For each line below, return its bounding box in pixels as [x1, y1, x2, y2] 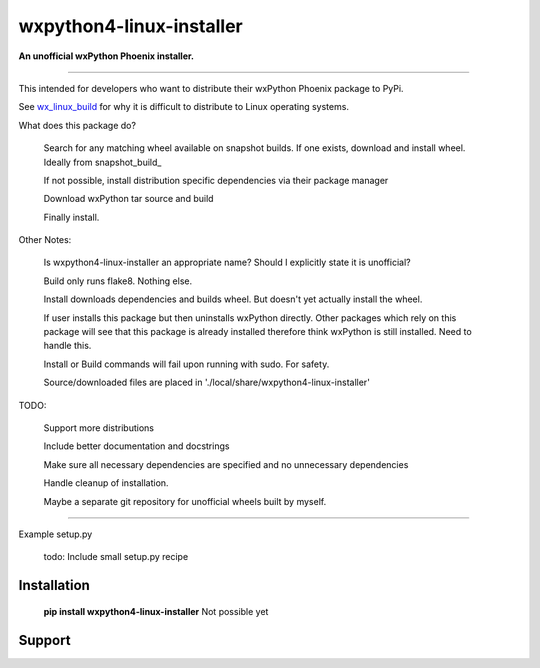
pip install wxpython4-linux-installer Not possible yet [43, 605, 269, 617]
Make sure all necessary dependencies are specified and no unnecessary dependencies [43, 458, 409, 470]
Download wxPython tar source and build [43, 193, 214, 205]
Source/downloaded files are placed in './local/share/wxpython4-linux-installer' [43, 376, 370, 389]
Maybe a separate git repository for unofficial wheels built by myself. [43, 495, 327, 507]
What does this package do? [18, 119, 137, 131]
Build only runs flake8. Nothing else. [43, 275, 193, 287]
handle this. [43, 340, 92, 352]
